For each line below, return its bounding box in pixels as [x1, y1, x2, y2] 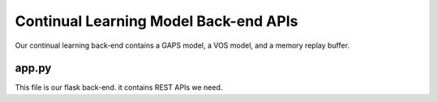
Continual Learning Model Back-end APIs [15, 12, 298, 30]
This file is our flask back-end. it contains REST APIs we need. [15, 83, 223, 92]
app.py [15, 62, 52, 75]
